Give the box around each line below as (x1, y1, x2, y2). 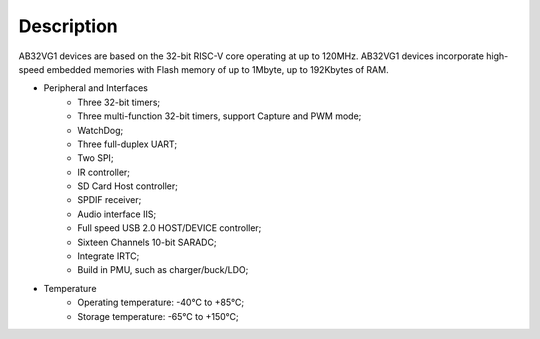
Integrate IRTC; (77, 250, 140, 262)
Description (18, 15, 119, 37)
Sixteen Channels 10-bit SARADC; (77, 236, 217, 248)
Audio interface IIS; (77, 208, 157, 220)
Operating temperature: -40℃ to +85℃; (77, 296, 245, 309)
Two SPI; (77, 152, 114, 164)
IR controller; (77, 166, 130, 178)
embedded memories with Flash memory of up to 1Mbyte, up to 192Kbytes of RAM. (46, 63, 389, 75)
